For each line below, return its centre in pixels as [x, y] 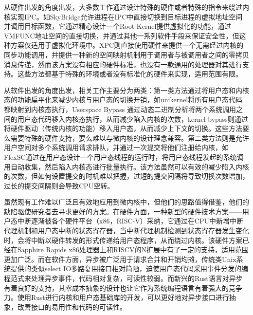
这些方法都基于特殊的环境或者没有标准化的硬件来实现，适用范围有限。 [130, 74]
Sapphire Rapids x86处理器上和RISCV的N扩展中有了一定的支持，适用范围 [133, 250]
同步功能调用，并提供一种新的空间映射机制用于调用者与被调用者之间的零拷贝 [126, 54]
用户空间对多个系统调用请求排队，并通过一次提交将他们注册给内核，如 [116, 147]
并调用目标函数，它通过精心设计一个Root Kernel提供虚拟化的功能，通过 [118, 26]
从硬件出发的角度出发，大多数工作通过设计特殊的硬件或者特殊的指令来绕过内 [126, 7]
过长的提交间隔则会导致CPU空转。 [59, 185]
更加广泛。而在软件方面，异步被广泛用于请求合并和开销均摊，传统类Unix [120, 259]
